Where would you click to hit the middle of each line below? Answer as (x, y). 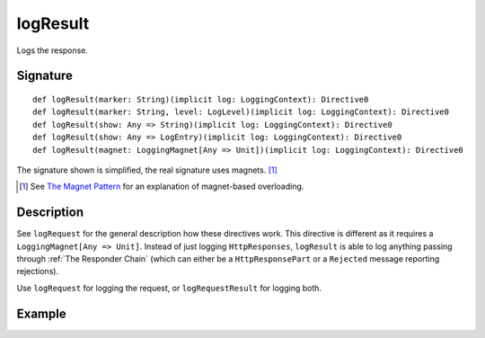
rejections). (37, 271)
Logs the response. (53, 50)
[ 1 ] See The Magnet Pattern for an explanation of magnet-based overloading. (162, 187)
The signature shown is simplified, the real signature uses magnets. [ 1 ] (147, 170)
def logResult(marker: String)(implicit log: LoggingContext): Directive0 (201, 99)
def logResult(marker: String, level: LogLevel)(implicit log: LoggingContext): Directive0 (241, 112)
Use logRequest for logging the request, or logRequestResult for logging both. (169, 288)
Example (41, 313)
